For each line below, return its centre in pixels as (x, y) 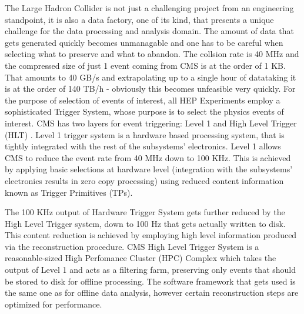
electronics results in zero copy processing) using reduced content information (144, 180)
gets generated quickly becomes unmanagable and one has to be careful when (144, 42)
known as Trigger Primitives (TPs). (69, 192)
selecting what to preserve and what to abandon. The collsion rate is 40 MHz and (152, 54)
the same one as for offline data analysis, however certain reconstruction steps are (152, 293)
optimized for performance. (54, 304)
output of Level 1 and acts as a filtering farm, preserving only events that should (151, 270)
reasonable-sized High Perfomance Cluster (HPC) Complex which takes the (141, 258)
